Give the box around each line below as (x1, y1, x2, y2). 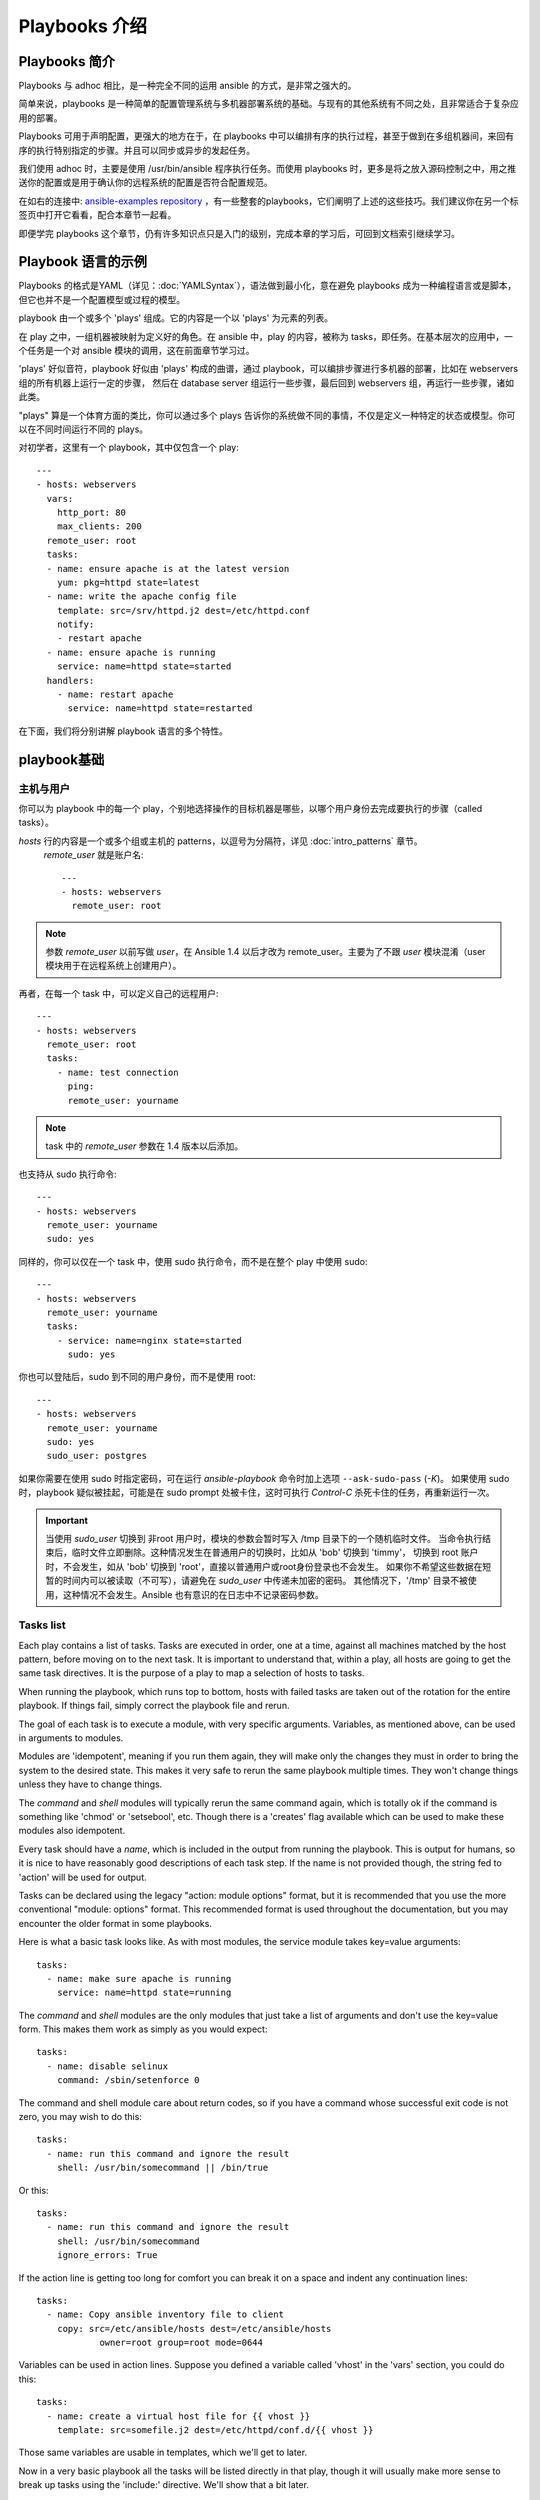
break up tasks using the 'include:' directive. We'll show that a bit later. (18, 2479, 310, 2491)
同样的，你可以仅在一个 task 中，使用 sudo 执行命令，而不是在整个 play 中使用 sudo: (18, 1255, 368, 1267)
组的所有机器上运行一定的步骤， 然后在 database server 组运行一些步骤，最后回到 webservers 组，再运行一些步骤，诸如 (18, 376, 515, 389)
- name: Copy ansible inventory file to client (46, 2309, 285, 2320)
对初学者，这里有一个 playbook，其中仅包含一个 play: (18, 441, 239, 454)
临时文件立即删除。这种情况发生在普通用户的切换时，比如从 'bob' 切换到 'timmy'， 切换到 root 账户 (71, 1546, 479, 1559)
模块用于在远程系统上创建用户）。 (45, 960, 182, 972)
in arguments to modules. (18, 1732, 124, 1744)
